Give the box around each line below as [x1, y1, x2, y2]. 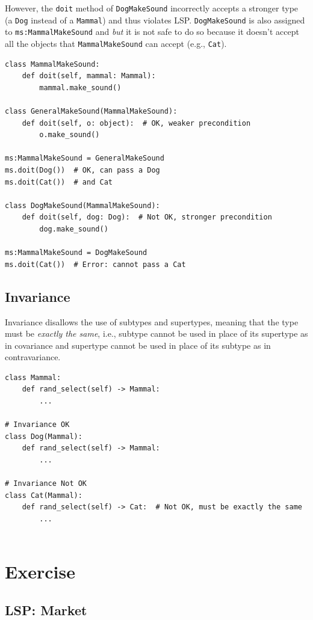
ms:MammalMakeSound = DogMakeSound [5, 248, 147, 257]
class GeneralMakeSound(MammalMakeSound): [5, 107, 178, 115]
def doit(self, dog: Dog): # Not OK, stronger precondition [22, 213, 272, 222]
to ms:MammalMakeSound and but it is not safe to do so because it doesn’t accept [5, 25, 299, 38]
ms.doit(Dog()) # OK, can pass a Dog [5, 165, 160, 174]
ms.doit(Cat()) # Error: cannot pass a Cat [5, 260, 186, 269]
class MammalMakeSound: [5, 60, 100, 69]
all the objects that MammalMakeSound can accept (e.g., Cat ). [5, 37, 227, 49]
